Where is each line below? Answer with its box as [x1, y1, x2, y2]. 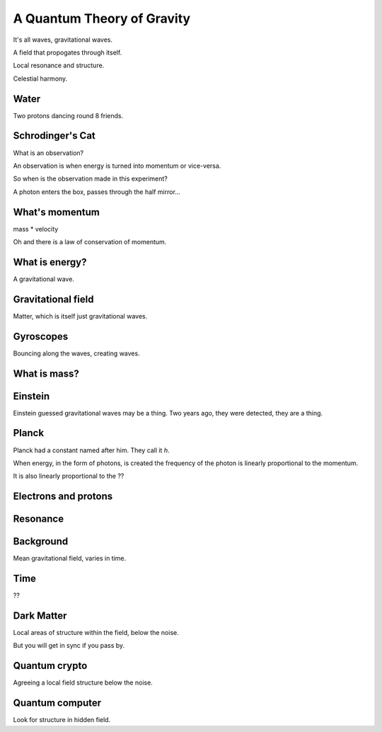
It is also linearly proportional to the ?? [13, 471, 125, 481]
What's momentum [13, 206, 100, 218]
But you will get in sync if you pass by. [13, 641, 125, 650]
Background [13, 535, 69, 548]
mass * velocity [13, 224, 59, 233]
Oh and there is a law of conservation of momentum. [13, 238, 167, 246]
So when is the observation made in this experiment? [13, 174, 168, 183]
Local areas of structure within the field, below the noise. [13, 629, 180, 637]
